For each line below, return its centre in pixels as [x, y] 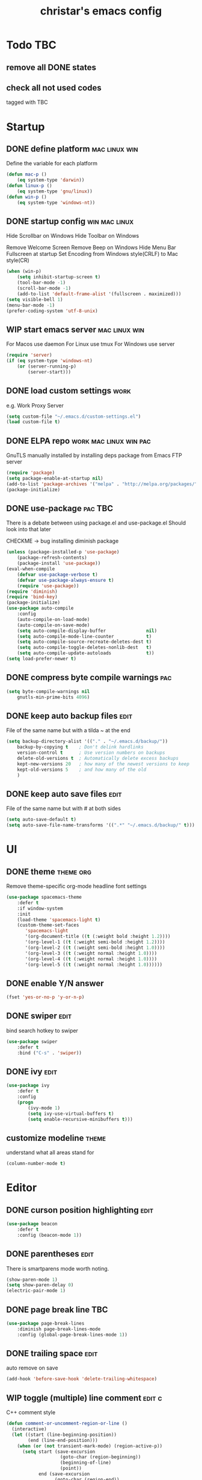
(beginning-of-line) [86, 1463]
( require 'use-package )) [48, 586]
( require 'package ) [31, 473]
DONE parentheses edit [50, 1254]
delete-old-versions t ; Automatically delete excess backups [98, 758]
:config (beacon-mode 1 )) [50, 1235]
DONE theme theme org [49, 871]
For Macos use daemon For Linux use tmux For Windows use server [91, 344]
